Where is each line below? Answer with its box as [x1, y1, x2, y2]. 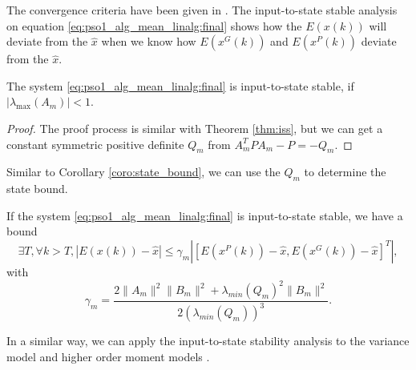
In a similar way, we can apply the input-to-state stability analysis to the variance [6, 332, 410, 349]
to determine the [304, 163, 386, 180]
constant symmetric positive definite [6, 135, 184, 152]
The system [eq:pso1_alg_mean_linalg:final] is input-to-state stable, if [6, 77, 354, 94]
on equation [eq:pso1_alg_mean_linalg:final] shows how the [6, 17, 302, 34]
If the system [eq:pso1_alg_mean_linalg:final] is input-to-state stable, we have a [6, 207, 403, 223]
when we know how [101, 33, 196, 50]
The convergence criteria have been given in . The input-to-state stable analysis [6, 2, 398, 18]
